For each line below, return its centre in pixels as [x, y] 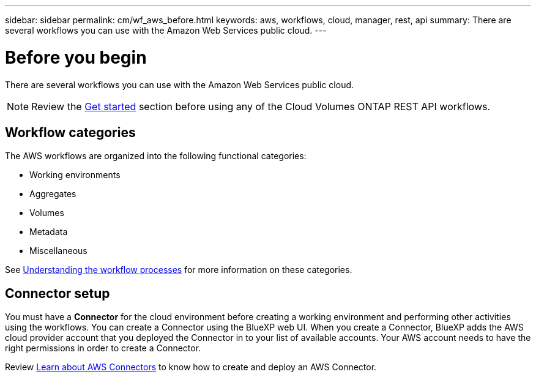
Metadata [49, 232]
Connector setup [58, 293]
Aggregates [53, 194]
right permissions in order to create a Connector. [103, 348]
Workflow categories [70, 132]
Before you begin [76, 57]
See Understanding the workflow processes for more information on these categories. [179, 270]
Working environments [75, 175]
